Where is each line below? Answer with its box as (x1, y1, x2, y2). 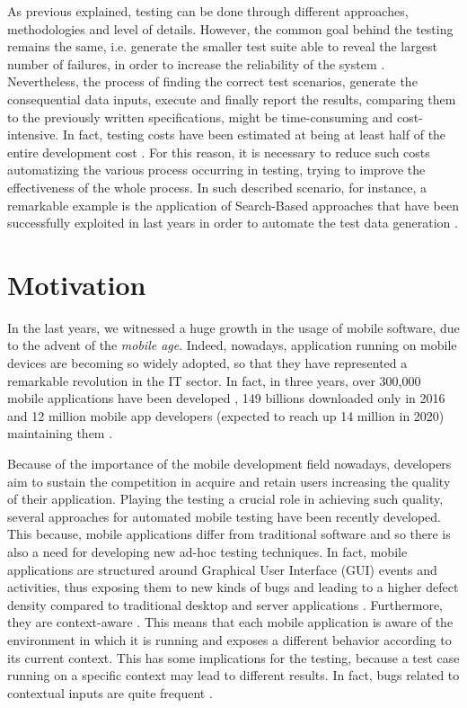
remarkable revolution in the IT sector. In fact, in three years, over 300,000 (7, 371, 421, 390)
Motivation (7, 265, 146, 302)
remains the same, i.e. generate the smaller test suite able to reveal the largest (7, 37, 437, 56)
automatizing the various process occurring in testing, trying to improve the (7, 160, 426, 179)
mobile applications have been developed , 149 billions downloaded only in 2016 (7, 389, 445, 408)
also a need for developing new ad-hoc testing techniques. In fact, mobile (7, 542, 408, 560)
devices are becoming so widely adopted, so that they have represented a (7, 354, 408, 372)
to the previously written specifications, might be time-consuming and (7, 107, 393, 126)
